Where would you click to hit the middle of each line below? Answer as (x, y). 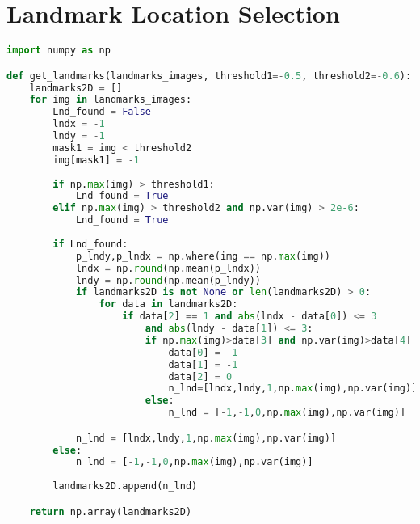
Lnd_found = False (102, 112)
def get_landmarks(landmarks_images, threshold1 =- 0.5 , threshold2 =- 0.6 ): (209, 76)
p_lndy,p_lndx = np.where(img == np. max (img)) (203, 256)
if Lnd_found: (90, 244)
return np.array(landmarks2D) (111, 511)
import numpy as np (59, 51)
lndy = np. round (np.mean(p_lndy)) (168, 280)
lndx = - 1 (79, 124)
